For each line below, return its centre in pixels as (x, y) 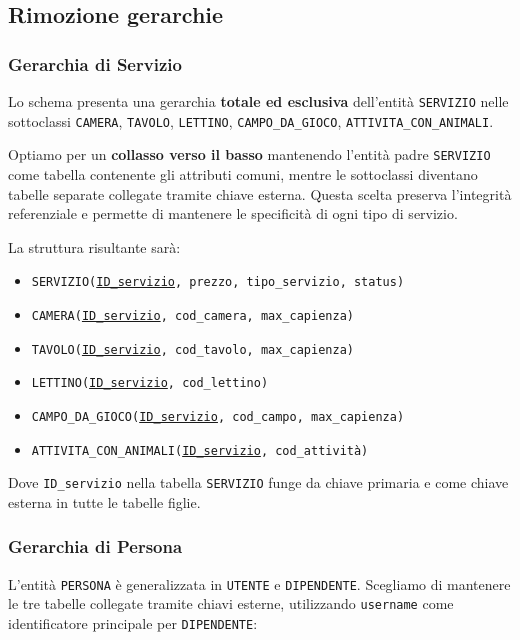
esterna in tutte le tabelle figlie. (104, 501)
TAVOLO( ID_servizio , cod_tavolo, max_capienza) (192, 349)
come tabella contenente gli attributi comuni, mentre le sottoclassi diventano (243, 173)
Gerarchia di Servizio (95, 63)
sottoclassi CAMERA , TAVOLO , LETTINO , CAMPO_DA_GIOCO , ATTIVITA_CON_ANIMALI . (251, 120)
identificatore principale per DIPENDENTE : (133, 623)
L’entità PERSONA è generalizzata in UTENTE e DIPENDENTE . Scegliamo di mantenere (259, 583)
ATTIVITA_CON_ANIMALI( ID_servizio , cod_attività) (200, 450)
